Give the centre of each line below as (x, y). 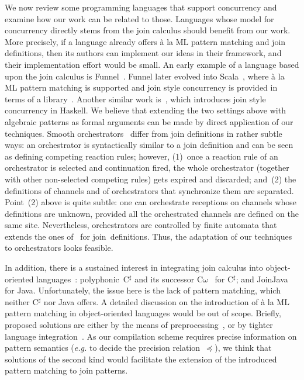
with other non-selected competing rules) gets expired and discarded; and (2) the (151, 179)
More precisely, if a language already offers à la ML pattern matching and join (145, 41)
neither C (22, 301)
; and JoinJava (262, 279)
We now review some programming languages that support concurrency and (141, 7)
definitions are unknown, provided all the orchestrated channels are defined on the (152, 213)
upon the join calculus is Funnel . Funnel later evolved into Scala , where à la (145, 76)
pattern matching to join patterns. (66, 370)
